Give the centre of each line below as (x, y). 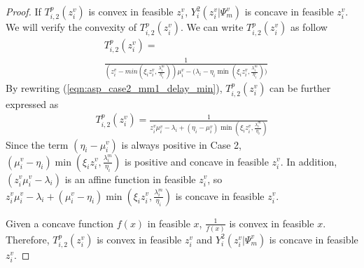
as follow (309, 27)
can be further (300, 88)
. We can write (212, 27)
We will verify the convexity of (71, 27)
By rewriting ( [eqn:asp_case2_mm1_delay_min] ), (114, 88)
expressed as (32, 103)
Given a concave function (60, 223)
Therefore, (28, 239)
